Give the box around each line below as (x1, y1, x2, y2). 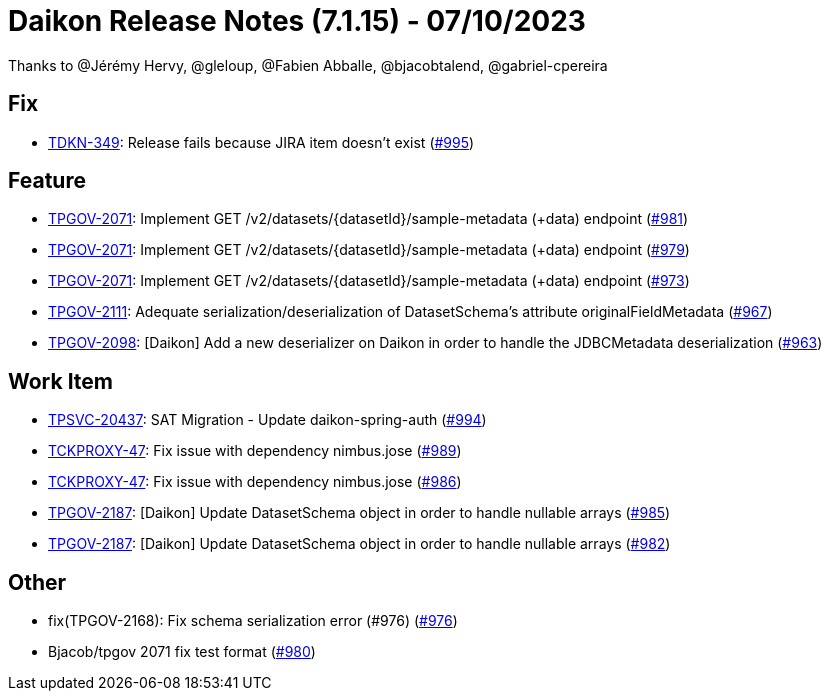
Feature (8, 168, 86, 194)
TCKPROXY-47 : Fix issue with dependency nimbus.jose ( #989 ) (48, 442, 462, 460)
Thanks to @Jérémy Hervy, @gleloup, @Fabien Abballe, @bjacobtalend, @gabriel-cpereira (8, 56, 608, 74)
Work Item (8, 368, 114, 394)
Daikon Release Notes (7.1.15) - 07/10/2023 (8, 4, 586, 38)
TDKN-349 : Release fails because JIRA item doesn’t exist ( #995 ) (48, 133, 475, 151)
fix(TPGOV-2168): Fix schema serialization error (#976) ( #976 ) (48, 612, 458, 630)
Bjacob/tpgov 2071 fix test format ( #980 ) (48, 643, 316, 661)
